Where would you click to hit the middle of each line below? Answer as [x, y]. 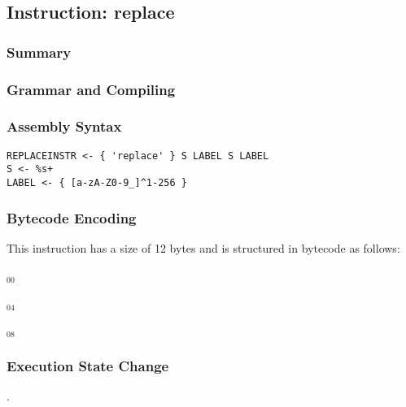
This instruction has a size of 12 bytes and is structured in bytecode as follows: [203, 247]
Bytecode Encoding [72, 217]
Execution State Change [88, 366]
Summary [39, 52]
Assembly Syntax [64, 126]
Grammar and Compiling [91, 89]
